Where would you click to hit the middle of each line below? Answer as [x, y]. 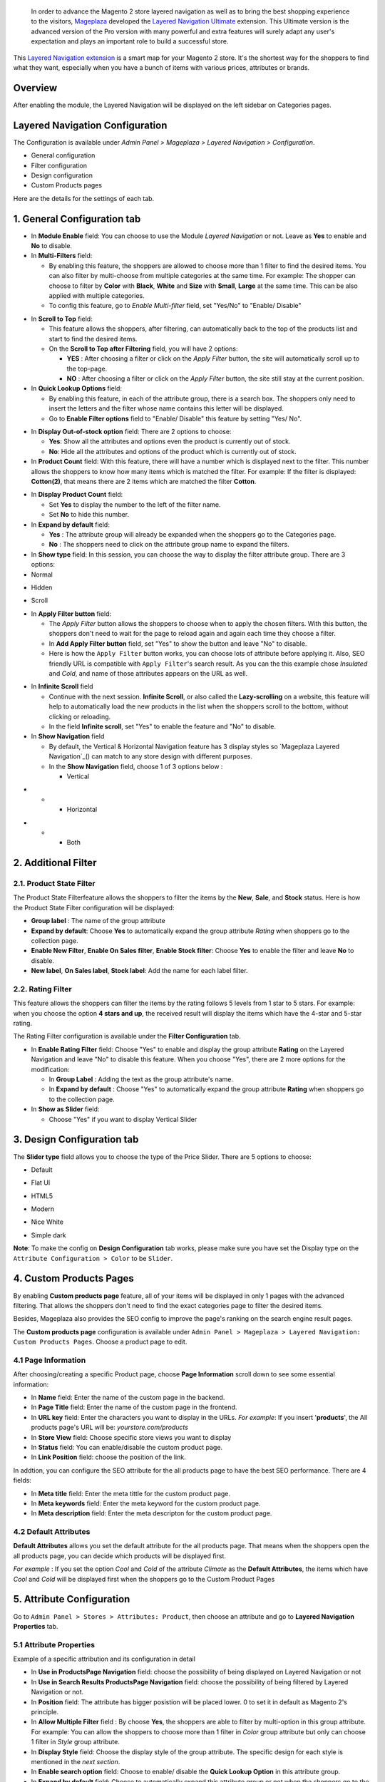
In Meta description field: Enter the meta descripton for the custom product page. [152, 1513]
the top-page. [87, 369]
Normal [42, 575]
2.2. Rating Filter [42, 989]
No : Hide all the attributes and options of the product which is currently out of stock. [173, 451]
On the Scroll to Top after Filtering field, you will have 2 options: [143, 349]
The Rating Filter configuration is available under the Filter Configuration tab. [127, 1036]
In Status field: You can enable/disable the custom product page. [127, 1447]
